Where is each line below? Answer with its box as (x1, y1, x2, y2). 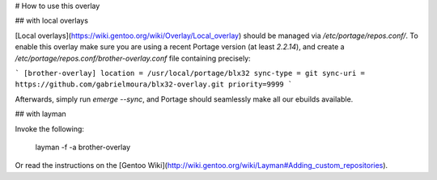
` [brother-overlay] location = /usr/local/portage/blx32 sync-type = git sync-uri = (15, 69, 366, 77)
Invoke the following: (15, 123, 85, 133)
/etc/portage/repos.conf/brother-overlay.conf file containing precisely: (15, 53, 251, 63)
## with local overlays (15, 16, 89, 26)
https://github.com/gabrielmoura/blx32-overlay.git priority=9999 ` (15, 80, 293, 89)
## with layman (15, 109, 66, 119)
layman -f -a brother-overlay (35, 142, 131, 152)
